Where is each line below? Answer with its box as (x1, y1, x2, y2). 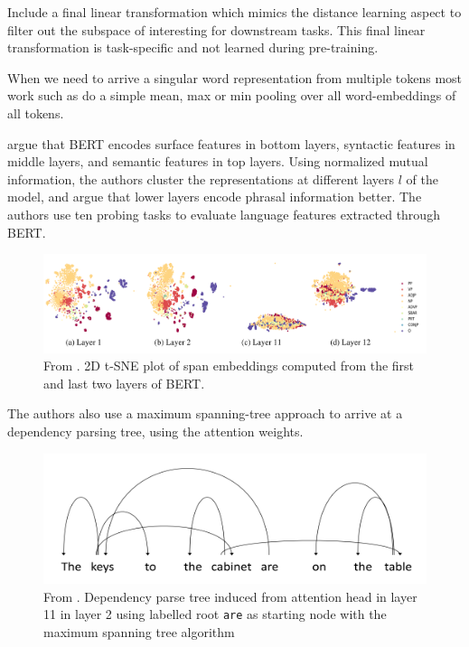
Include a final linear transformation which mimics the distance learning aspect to (7, 3, 462, 21)
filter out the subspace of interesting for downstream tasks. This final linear (7, 20, 426, 39)
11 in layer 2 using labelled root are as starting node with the (43, 605, 387, 624)
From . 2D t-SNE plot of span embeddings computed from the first (43, 356, 415, 375)
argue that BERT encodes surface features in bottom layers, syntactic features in (7, 134, 455, 153)
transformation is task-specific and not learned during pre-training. (7, 38, 379, 57)
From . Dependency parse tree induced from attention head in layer (43, 586, 417, 605)
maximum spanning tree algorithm (43, 622, 235, 641)
